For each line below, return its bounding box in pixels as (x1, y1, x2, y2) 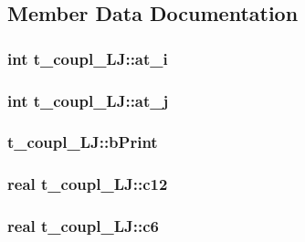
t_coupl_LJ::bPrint (7, 131, 158, 153)
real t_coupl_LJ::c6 (7, 215, 159, 237)
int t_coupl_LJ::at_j (7, 89, 169, 111)
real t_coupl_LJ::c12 (7, 173, 168, 195)
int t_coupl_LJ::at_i (7, 47, 168, 69)
